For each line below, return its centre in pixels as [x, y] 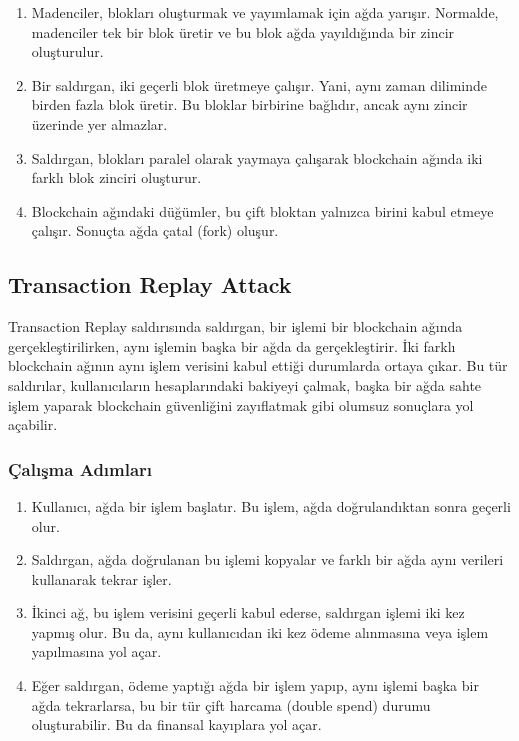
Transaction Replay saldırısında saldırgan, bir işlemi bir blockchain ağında [235, 326]
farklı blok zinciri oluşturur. [116, 177]
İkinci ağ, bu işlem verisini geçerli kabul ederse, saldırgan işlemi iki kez [248, 612]
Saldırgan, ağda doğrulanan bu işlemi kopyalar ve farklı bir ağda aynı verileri [267, 559]
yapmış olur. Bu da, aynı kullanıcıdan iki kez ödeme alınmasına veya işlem [260, 631]
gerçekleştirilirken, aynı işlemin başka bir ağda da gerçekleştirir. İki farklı [232, 345]
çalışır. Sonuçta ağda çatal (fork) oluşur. [155, 230]
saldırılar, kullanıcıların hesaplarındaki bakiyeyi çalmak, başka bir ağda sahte [245, 384]
